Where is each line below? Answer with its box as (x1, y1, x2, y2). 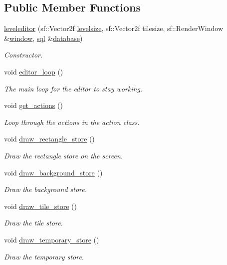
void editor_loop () (4, 66, 63, 76)
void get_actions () (4, 100, 63, 110)
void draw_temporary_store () (4, 234, 99, 244)
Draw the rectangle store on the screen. (4, 150, 123, 160)
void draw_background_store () (4, 167, 103, 177)
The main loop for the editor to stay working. (4, 83, 143, 93)
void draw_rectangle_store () (4, 133, 95, 144)
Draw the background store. (4, 184, 87, 194)
